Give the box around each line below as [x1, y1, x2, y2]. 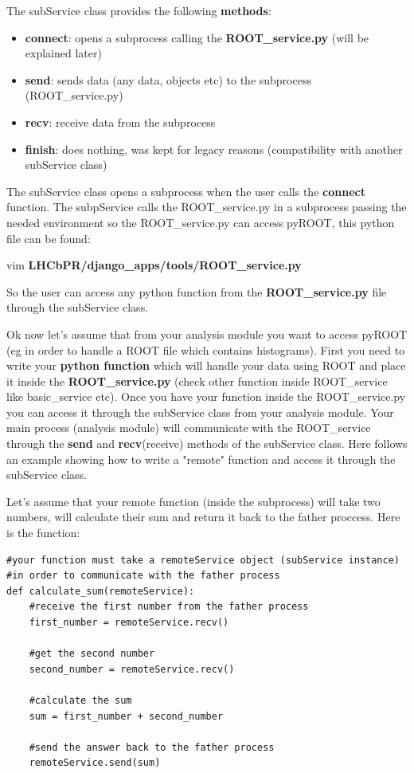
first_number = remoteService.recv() [29, 617, 229, 628]
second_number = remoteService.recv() [29, 663, 235, 675]
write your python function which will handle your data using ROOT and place [6, 357, 406, 374]
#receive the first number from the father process [29, 601, 309, 613]
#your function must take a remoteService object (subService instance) [6, 554, 400, 566]
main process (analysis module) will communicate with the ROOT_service [6, 419, 371, 436]
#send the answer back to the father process [29, 741, 275, 753]
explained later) [25, 45, 102, 61]
